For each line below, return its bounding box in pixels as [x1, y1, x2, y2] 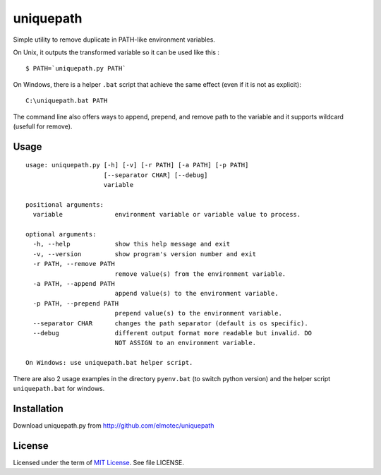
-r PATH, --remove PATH [32, 260, 116, 268]
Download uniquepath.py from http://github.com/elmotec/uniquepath [13, 421, 214, 430]
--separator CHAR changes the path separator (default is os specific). [32, 319, 308, 327]
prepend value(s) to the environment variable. [114, 309, 282, 318]
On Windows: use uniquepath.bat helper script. [25, 359, 193, 367]
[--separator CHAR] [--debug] [103, 171, 208, 179]
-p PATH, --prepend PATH [32, 299, 119, 307]
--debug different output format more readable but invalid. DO [32, 329, 313, 337]
